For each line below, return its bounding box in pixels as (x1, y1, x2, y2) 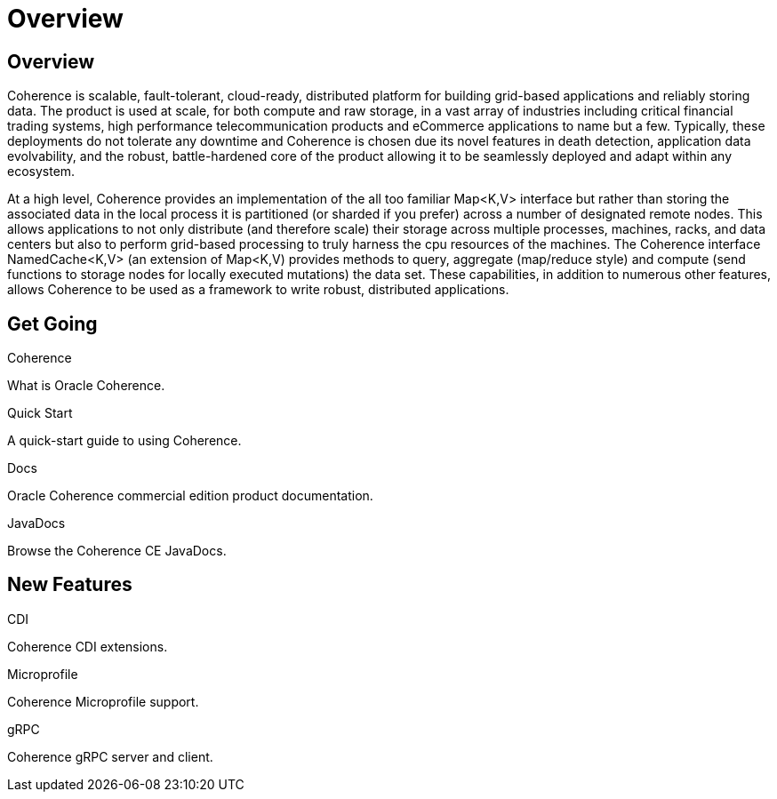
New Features (7, 573, 132, 596)
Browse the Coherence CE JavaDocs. (7, 543, 227, 559)
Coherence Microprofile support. (7, 693, 199, 709)
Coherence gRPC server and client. (7, 748, 213, 764)
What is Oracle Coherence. (7, 378, 165, 394)
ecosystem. (7, 164, 76, 180)
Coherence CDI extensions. (7, 638, 168, 654)
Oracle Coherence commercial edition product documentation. (7, 488, 373, 504)
